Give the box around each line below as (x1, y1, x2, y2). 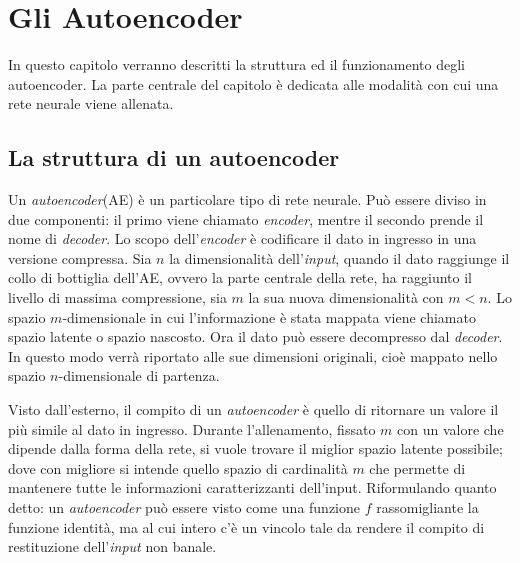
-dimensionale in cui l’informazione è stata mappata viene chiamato (62, 306, 476, 327)
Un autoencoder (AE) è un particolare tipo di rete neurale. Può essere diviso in (8, 189, 487, 210)
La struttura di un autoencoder (8, 142, 340, 173)
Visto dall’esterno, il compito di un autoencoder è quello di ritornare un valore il (8, 399, 499, 420)
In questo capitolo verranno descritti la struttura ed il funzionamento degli (8, 54, 466, 75)
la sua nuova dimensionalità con (248, 287, 444, 308)
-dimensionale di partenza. (58, 365, 220, 386)
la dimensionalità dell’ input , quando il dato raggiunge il (169, 247, 510, 268)
